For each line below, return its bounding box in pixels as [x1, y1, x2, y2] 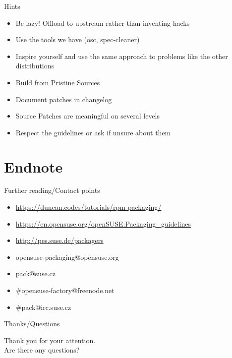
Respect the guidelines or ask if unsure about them [15, 127, 171, 137]
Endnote [4, 156, 63, 177]
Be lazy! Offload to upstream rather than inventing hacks [15, 17, 190, 28]
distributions [15, 60, 55, 71]
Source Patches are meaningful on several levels [15, 111, 160, 121]
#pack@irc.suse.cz [15, 301, 71, 312]
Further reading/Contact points [4, 185, 100, 195]
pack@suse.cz [15, 268, 56, 279]
